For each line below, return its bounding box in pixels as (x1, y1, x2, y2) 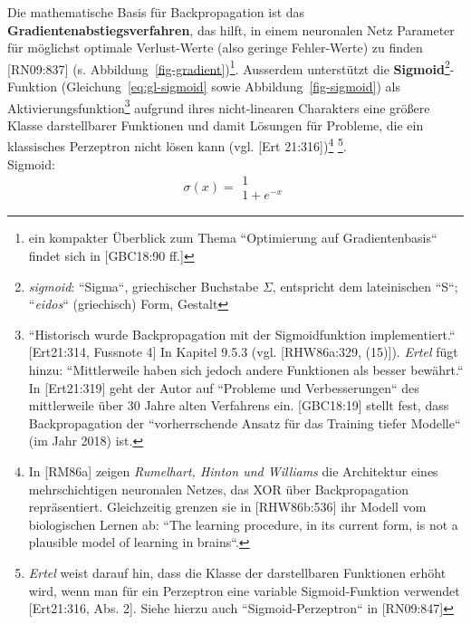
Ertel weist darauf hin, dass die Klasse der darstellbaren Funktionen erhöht (28, 562, 447, 581)
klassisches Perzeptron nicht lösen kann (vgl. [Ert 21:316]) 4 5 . (7, 134, 347, 156)
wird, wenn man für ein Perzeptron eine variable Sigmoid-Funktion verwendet (28, 581, 460, 600)
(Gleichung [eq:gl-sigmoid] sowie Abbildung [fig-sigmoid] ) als (61, 77, 400, 96)
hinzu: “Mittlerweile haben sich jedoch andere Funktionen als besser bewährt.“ (28, 360, 464, 379)
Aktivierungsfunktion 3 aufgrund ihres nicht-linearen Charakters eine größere (7, 95, 430, 117)
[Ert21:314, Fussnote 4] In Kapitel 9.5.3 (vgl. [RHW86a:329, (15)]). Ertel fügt (28, 342, 458, 361)
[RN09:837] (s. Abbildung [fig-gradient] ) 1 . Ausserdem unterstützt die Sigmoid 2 (7, 56, 450, 78)
